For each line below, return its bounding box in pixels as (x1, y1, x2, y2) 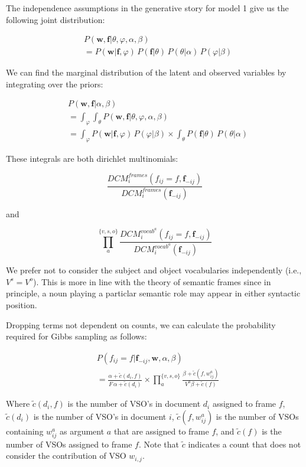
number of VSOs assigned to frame (6, 437, 132, 450)
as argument (59, 424, 105, 437)
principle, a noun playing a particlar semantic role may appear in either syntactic (6, 287, 301, 299)
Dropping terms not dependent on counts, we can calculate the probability (6, 318, 276, 331)
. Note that (138, 437, 180, 450)
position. (6, 298, 37, 311)
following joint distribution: (6, 13, 105, 25)
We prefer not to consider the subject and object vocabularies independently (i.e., (6, 264, 302, 276)
